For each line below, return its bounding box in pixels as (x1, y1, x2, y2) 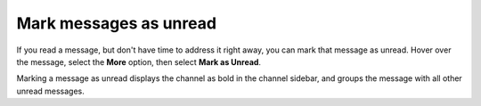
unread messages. (16, 86, 85, 96)
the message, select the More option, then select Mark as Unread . (16, 56, 262, 67)
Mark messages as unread (16, 13, 217, 33)
